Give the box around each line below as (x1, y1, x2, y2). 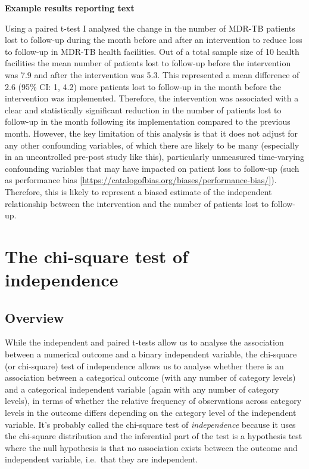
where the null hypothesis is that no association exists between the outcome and (5, 441, 298, 453)
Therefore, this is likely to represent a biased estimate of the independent (5, 185, 272, 198)
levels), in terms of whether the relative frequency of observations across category (5, 394, 302, 407)
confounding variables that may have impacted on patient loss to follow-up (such (5, 162, 299, 174)
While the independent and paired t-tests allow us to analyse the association (5, 336, 284, 348)
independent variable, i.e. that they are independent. (5, 453, 198, 465)
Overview (5, 308, 64, 326)
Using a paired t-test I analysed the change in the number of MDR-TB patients (5, 21, 295, 34)
